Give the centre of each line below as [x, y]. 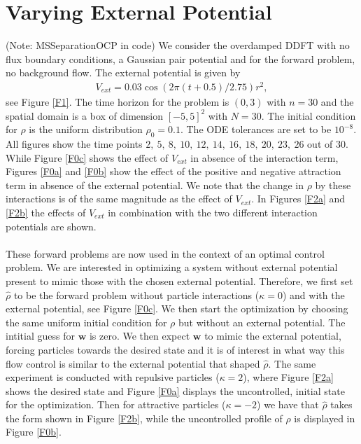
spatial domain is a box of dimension [85, 115]
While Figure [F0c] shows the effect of [87, 157]
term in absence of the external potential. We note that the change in [155, 185]
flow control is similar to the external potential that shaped [133, 363]
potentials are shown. [51, 226]
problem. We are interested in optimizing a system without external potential [172, 267]
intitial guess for [40, 336]
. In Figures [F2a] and [298, 199]
